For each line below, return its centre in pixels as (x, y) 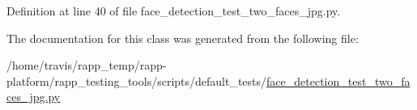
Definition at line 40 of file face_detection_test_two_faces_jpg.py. (174, 11)
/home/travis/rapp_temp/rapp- (87, 65)
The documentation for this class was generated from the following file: (183, 38)
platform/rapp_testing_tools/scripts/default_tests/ (137, 80)
